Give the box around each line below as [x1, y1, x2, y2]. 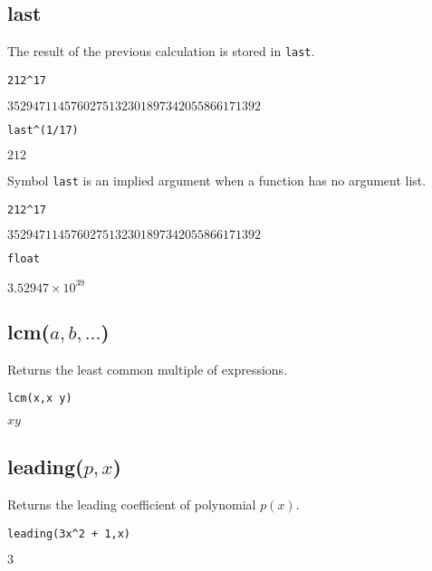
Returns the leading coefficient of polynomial [7, 495, 256, 514]
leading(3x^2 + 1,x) [7, 527, 131, 540]
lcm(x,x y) [7, 392, 72, 405]
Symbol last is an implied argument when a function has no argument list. [7, 171, 427, 190]
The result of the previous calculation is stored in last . [7, 42, 315, 61]
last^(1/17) [7, 123, 79, 137]
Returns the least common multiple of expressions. [7, 359, 288, 378]
